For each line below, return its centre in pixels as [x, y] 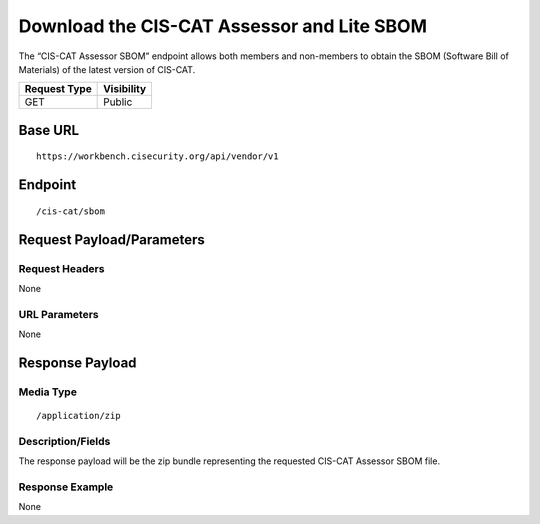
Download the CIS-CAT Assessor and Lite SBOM [222, 26]
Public [118, 102]
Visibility [125, 89]
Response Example [66, 487]
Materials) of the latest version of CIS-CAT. [107, 69]
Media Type [47, 392]
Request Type [58, 89]
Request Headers [61, 268]
